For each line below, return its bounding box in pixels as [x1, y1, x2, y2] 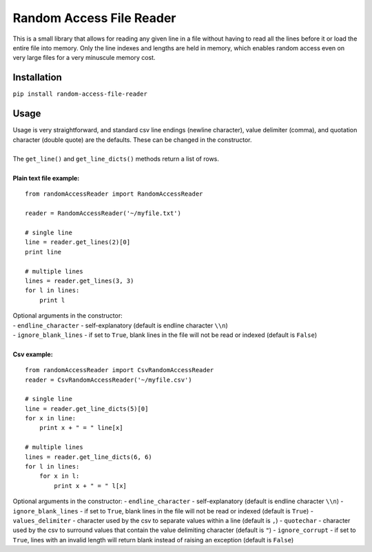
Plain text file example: [12, 174, 80, 183]
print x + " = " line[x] [39, 424, 123, 432]
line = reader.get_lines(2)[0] [25, 238, 131, 246]
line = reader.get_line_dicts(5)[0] [25, 405, 149, 413]
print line [25, 248, 62, 256]
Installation [12, 72, 62, 83]
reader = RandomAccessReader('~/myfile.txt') [25, 209, 182, 217]
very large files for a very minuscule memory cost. [12, 54, 156, 62]
